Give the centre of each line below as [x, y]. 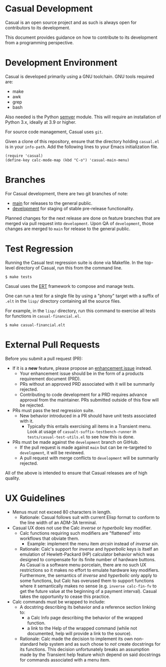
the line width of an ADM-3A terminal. [58, 522]
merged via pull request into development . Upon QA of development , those [80, 223]
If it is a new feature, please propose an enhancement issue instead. [82, 368]
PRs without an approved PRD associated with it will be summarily [87, 384]
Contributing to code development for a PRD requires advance [83, 394]
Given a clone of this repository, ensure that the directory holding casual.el [82, 141]
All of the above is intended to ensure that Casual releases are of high [76, 473]
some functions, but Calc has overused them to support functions [87, 581]
